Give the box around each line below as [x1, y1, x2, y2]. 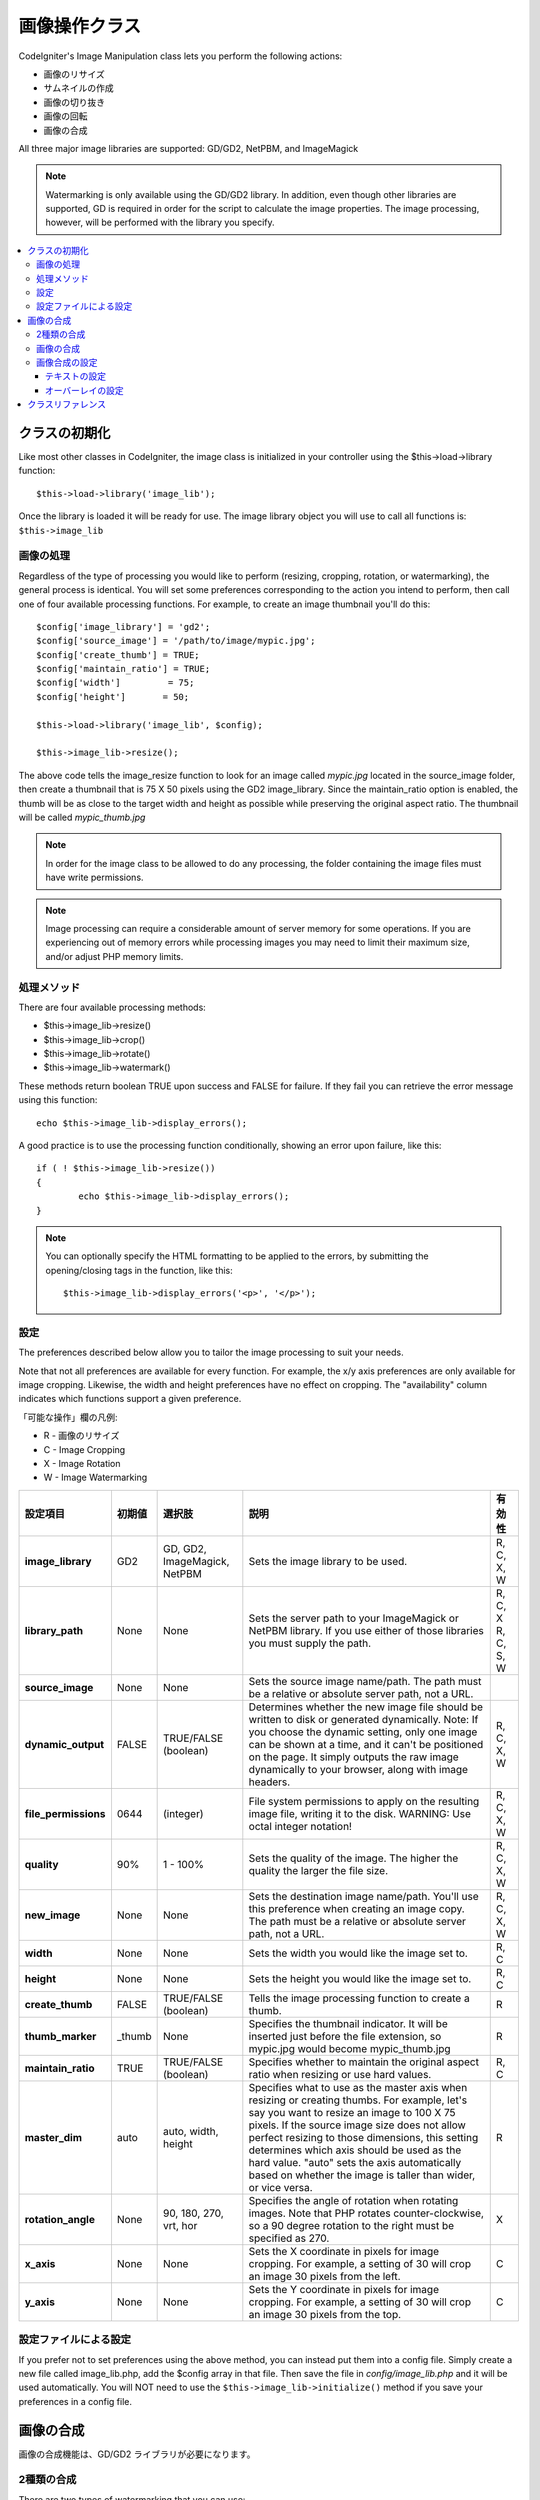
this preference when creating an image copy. [248, 1901, 465, 1915]
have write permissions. [45, 871, 144, 884]
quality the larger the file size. [248, 1863, 389, 1877]
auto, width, [162, 2124, 219, 2138]
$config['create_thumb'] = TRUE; [36, 649, 200, 660]
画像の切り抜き [43, 96, 105, 108]
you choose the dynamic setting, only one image [248, 1725, 478, 1739]
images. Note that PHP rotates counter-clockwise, [248, 2206, 485, 2220]
